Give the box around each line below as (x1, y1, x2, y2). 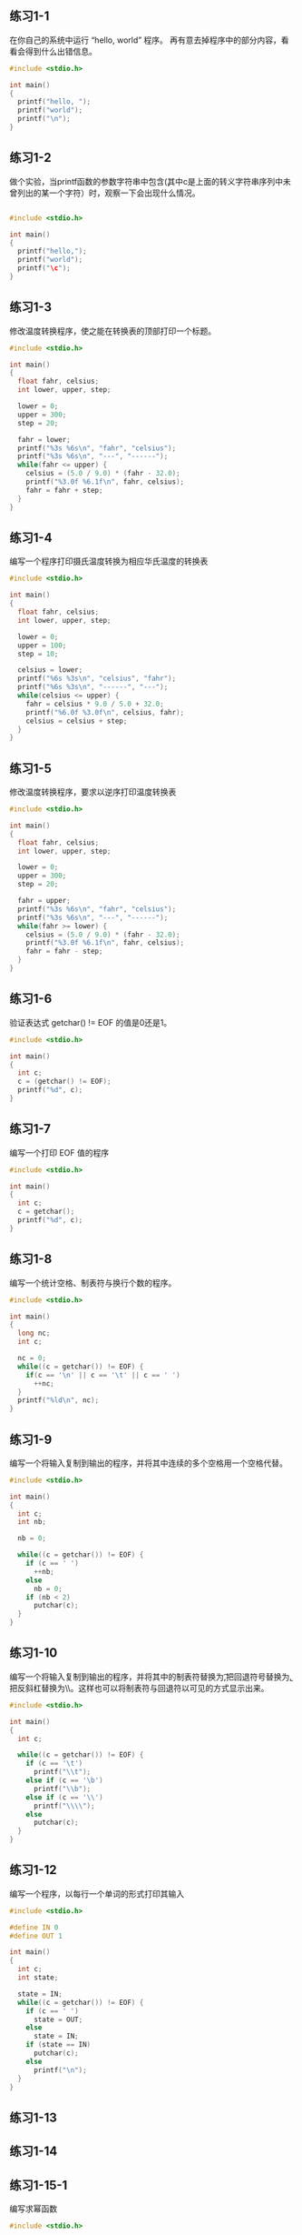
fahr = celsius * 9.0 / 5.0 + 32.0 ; (25, 699, 165, 708)
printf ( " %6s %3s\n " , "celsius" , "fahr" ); (17, 674, 177, 684)
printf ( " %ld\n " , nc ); (17, 1396, 100, 1405)
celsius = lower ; (17, 666, 83, 675)
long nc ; (17, 1328, 51, 1338)
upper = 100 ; (17, 640, 67, 650)
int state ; (17, 1973, 59, 1982)
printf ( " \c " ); (17, 264, 71, 273)
